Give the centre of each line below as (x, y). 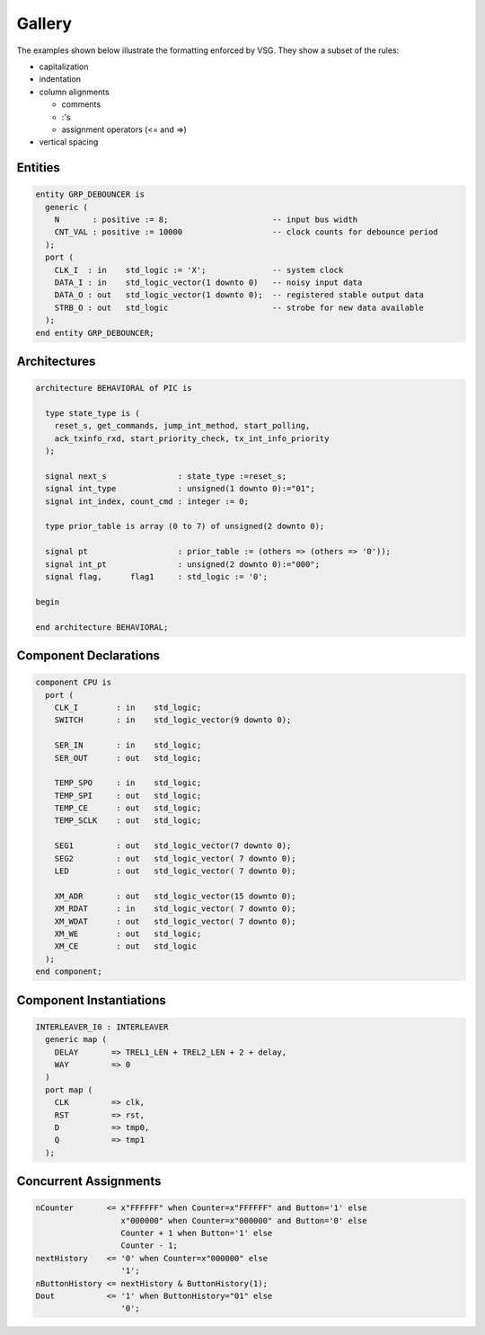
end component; (69, 972)
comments (81, 104)
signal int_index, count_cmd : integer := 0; (147, 501)
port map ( (69, 1090)
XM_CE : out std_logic (126, 946)
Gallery (44, 23)
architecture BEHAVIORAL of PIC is (114, 388)
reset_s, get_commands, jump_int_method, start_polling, (182, 426)
